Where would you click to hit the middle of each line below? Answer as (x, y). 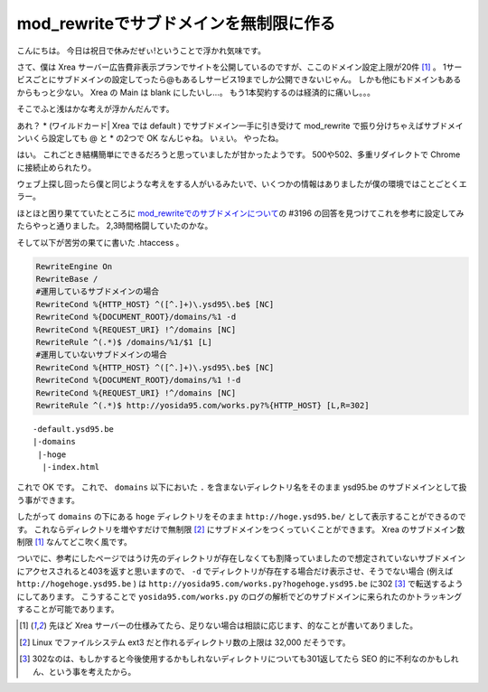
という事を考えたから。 (92, 671)
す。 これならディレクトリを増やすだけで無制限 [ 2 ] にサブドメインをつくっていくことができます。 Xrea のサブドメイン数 (241, 529)
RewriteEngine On (74, 266)
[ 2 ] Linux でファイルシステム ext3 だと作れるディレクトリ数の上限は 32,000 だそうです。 (185, 642)
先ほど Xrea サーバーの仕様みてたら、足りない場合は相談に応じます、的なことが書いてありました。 (233, 626)
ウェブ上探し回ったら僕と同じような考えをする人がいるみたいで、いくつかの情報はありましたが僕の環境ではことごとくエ (242, 184)
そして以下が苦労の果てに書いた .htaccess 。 (100, 242)
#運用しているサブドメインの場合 (98, 292)
